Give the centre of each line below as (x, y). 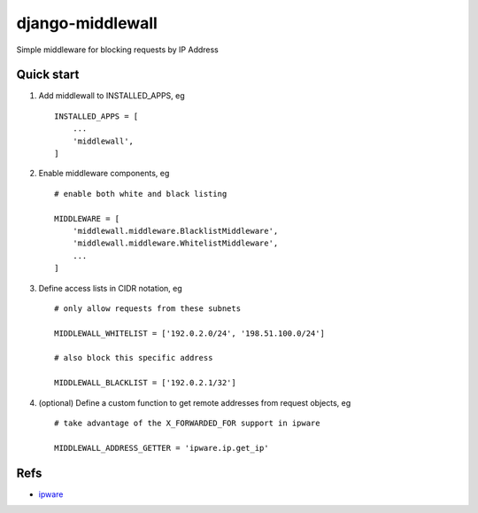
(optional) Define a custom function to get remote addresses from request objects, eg (195, 402)
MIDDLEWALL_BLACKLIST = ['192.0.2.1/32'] (145, 383)
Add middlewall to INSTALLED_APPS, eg (112, 96)
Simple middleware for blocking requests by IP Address (117, 50)
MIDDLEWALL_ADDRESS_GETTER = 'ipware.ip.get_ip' (162, 448)
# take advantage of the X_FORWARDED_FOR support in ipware (187, 424)
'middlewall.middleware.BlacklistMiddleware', (175, 231)
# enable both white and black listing (141, 194)
